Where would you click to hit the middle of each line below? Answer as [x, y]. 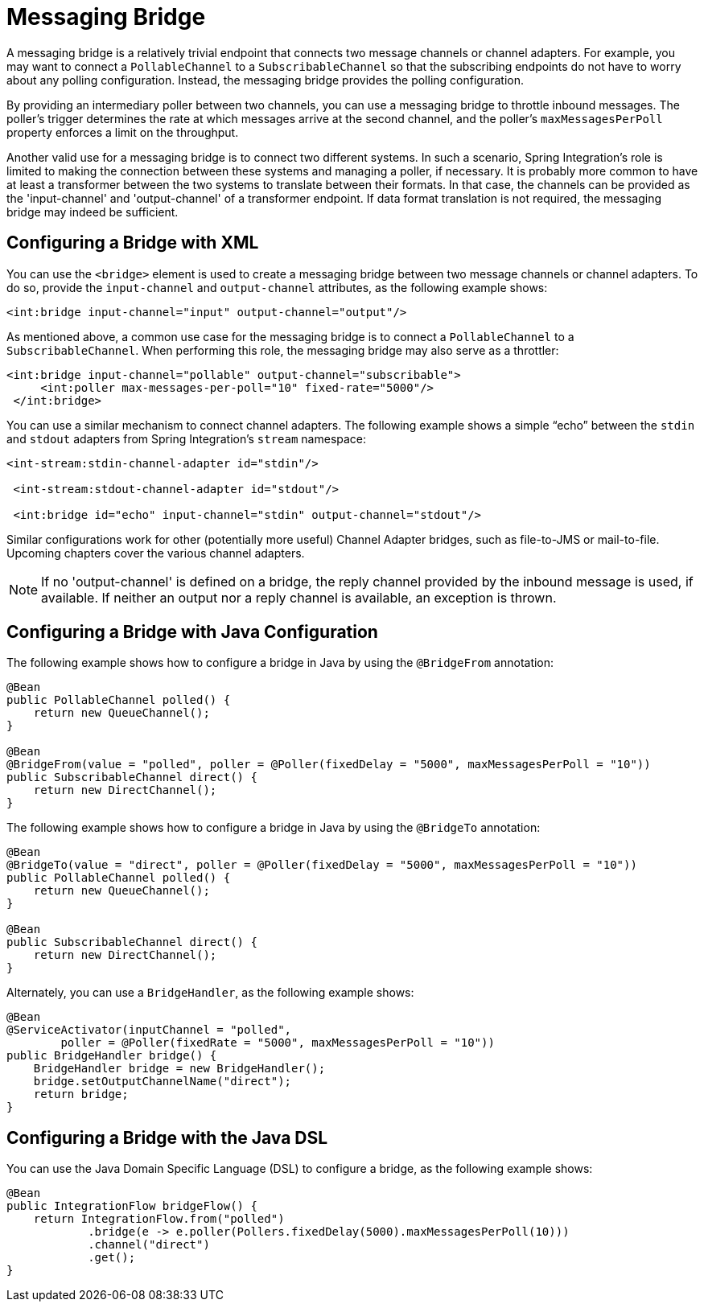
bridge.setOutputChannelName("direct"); [163, 1082]
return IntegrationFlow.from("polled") [159, 1219]
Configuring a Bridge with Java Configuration [192, 632]
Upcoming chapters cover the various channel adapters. [156, 553]
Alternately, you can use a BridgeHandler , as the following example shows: [210, 993]
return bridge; [81, 1094]
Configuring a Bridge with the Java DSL [167, 1137]
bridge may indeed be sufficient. [93, 212]
